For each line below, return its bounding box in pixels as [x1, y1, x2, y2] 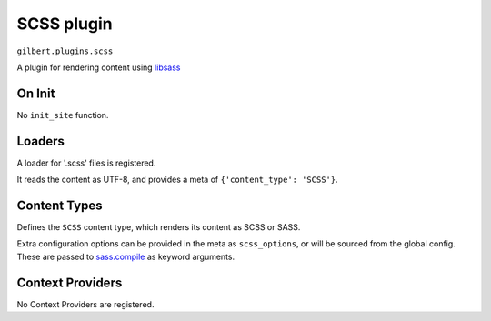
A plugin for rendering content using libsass [16, 62, 181, 73]
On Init [16, 85, 55, 101]
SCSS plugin [16, 14, 113, 34]
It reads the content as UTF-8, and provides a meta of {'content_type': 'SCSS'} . [16, 174, 338, 186]
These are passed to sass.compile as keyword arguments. [16, 251, 235, 262]
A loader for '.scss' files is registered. [16, 157, 156, 168]
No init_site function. [16, 109, 109, 120]
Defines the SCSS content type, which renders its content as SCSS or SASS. [16, 222, 301, 233]
